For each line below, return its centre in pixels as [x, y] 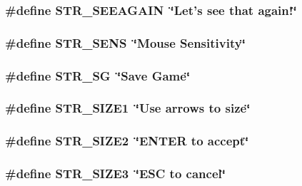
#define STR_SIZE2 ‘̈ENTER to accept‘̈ [127, 141]
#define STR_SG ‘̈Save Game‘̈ [98, 75]
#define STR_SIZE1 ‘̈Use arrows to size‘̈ [128, 108]
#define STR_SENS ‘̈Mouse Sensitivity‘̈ [125, 42]
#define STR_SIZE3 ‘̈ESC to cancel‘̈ [115, 174]
